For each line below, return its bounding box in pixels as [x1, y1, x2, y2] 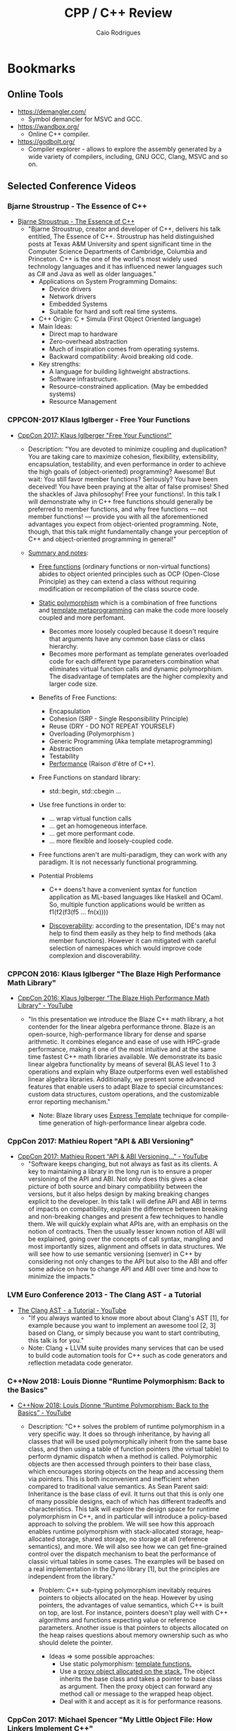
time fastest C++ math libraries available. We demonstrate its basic [27, 1053, 223, 1061]
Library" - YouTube [17, 1001, 73, 1010]
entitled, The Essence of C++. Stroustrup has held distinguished [27, 232, 215, 241]
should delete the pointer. [38, 1638, 113, 1646]
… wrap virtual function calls [49, 814, 132, 822]
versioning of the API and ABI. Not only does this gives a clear [27, 1175, 209, 1183]
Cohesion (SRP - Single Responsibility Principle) [49, 714, 189, 723]
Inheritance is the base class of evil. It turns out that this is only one [27, 1490, 224, 1498]
